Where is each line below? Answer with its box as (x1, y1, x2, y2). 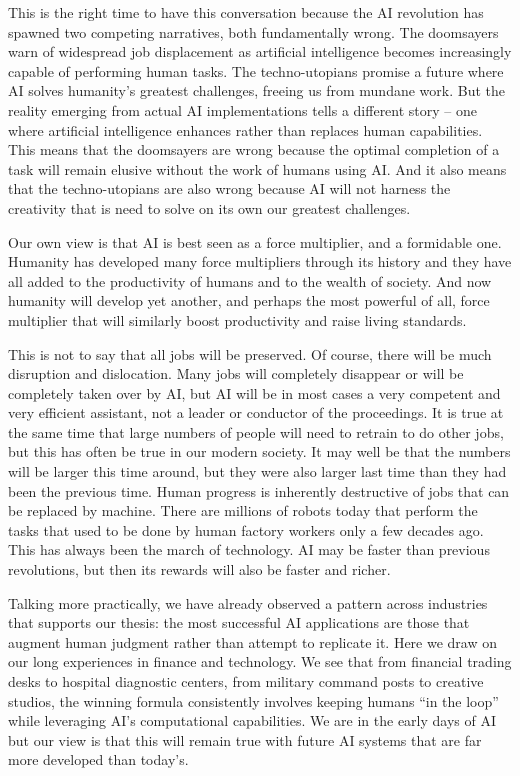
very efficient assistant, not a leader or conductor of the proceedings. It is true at (8, 402, 504, 423)
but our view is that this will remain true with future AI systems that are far (8, 729, 482, 750)
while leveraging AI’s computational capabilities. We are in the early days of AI (8, 710, 497, 731)
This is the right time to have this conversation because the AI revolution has (8, 2, 484, 22)
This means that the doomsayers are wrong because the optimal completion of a (8, 139, 500, 160)
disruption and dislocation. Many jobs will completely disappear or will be (8, 363, 464, 384)
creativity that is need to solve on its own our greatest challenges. (8, 197, 411, 218)
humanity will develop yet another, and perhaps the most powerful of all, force (8, 290, 490, 311)
